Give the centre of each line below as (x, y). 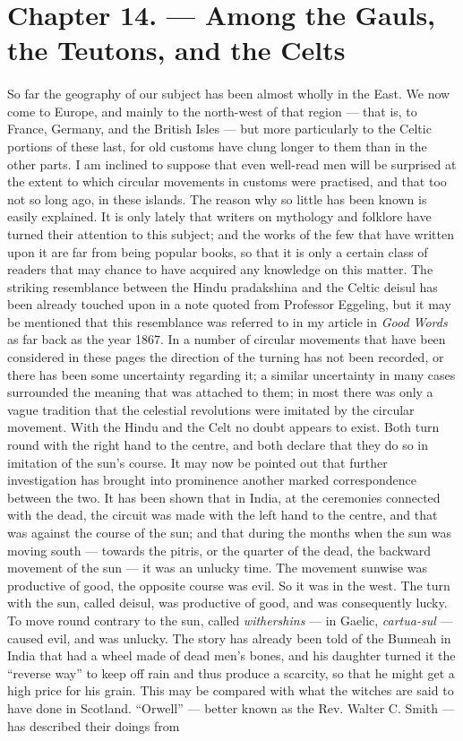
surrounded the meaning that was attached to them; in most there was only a (220, 392)
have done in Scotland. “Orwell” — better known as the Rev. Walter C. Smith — (231, 707)
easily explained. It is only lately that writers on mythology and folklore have (219, 216)
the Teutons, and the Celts (176, 50)
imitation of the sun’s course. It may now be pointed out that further (197, 462)
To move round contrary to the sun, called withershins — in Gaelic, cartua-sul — (230, 620)
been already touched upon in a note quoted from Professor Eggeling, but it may (229, 304)
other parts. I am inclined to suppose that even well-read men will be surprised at (232, 164)
